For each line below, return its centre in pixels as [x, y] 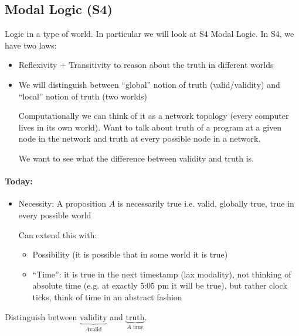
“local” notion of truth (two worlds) [83, 96]
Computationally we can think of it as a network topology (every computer [154, 116]
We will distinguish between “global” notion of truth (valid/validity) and [149, 84]
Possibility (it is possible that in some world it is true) [130, 254]
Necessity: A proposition [62, 203]
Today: [19, 181]
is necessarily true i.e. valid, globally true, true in [206, 203]
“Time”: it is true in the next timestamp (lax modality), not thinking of [162, 274]
